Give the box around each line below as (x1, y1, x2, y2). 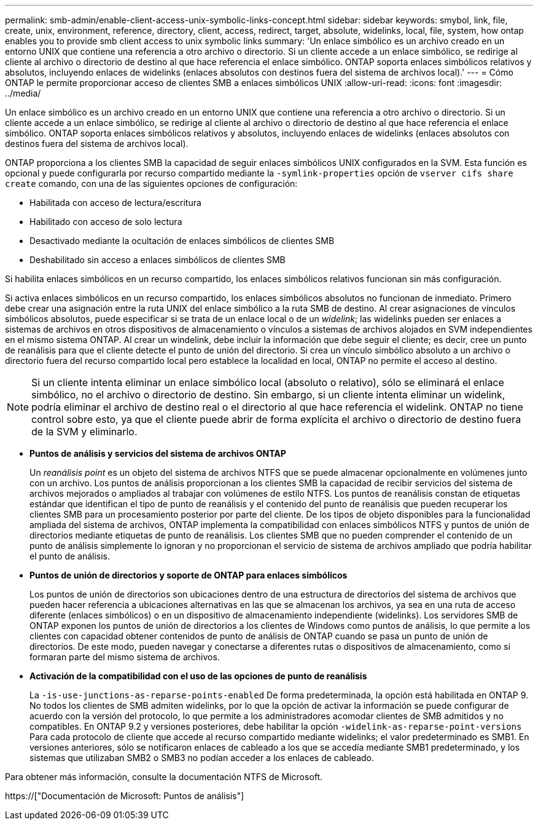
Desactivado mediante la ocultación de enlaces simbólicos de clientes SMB (29, 235, 335, 246)
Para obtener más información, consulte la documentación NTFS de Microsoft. (5, 772, 323, 782)
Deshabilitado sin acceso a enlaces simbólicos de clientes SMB (29, 255, 286, 265)
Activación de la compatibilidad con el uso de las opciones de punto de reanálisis (29, 671, 367, 681)
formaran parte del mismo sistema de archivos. (29, 652, 220, 662)
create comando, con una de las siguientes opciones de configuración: (5, 178, 298, 189)
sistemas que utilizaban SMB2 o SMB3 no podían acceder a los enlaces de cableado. (29, 752, 374, 763)
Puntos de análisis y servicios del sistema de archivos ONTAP (29, 448, 286, 459)
